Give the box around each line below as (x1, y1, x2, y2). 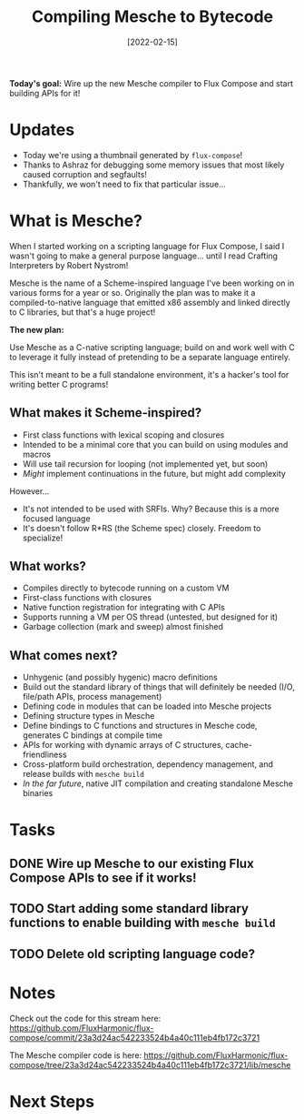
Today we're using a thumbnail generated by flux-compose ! (22, 149, 243, 160)
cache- (225, 740, 252, 751)
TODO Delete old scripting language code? (9, 946, 256, 962)
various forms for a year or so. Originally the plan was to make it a (9, 287, 256, 298)
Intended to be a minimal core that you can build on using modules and (22, 439, 289, 449)
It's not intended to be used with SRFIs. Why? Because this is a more (22, 503, 279, 514)
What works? (9, 559, 86, 574)
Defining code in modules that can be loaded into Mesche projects (22, 701, 272, 711)
